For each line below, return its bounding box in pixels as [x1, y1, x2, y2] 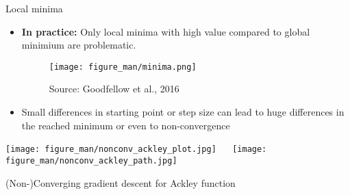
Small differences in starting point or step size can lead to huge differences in [21, 105, 345, 119]
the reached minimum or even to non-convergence [21, 118, 230, 132]
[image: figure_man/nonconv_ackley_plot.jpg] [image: [5, 144, 267, 155]
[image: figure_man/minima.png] [49, 62, 197, 72]
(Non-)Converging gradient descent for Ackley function [5, 175, 236, 190]
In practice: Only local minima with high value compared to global [21, 24, 310, 38]
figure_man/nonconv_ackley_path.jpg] [5, 155, 177, 166]
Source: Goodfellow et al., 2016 [49, 81, 179, 96]
